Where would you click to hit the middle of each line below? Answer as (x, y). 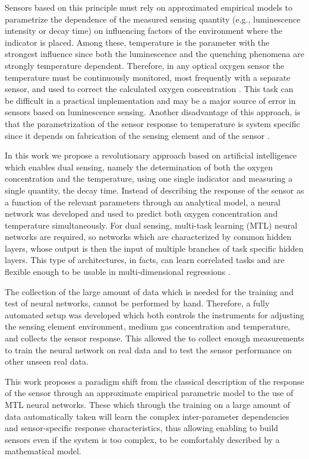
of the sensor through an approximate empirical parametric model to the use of (149, 393)
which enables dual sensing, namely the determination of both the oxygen (139, 167)
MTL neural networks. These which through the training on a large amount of (148, 404)
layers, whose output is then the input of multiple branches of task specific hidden (154, 248)
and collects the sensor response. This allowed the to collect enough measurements (154, 338)
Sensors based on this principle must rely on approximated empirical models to (149, 7)
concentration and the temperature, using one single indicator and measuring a (149, 178)
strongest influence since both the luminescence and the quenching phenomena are (154, 54)
